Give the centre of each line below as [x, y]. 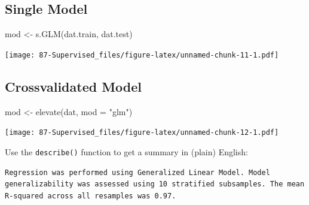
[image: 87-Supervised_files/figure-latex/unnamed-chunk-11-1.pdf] [142, 55]
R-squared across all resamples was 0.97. [91, 196]
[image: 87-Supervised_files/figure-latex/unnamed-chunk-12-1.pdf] [142, 133]
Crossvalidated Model [74, 86]
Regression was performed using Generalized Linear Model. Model [137, 172]
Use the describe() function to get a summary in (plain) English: [126, 151]
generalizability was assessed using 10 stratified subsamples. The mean [155, 184]
